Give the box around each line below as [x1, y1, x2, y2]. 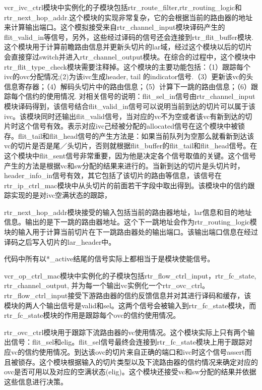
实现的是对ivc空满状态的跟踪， [11, 190, 112, 200]
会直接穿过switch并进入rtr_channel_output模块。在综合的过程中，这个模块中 [4, 51, 256, 62]
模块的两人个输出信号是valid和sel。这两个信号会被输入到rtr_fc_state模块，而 [4, 300, 256, 310]
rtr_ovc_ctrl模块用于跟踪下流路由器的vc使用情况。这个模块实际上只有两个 [4, 326, 248, 337]
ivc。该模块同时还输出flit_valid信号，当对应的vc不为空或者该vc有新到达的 [4, 110, 245, 121]
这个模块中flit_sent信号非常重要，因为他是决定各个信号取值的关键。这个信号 [4, 150, 256, 160]
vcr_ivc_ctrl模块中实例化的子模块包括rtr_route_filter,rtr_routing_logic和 [4, 2, 242, 12]
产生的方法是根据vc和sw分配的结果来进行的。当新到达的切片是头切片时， [4, 160, 244, 171]
